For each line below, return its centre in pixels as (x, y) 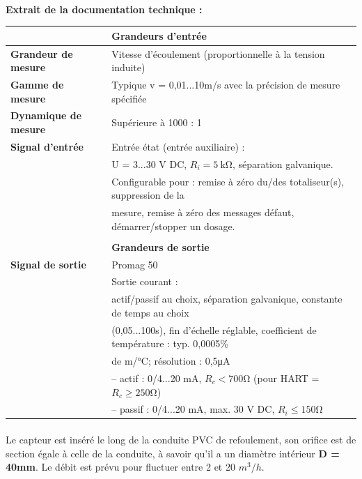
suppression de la (148, 195)
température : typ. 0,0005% (170, 343)
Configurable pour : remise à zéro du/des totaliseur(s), (228, 181)
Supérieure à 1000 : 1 (157, 122)
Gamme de (37, 84)
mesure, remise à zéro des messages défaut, (203, 212)
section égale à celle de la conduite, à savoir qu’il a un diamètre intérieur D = (173, 453)
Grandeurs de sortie (160, 246)
